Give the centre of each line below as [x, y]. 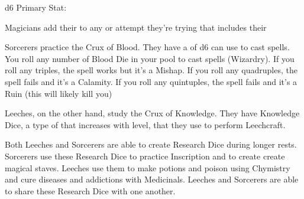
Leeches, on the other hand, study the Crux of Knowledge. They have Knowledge [152, 113]
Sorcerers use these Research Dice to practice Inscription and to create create [145, 156]
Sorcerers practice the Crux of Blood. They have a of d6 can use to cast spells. [147, 47]
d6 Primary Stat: [36, 7]
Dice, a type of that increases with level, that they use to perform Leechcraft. [145, 124]
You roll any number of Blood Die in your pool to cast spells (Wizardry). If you [150, 58]
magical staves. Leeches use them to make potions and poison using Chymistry [148, 167]
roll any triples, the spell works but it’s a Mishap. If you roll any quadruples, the [151, 70]
